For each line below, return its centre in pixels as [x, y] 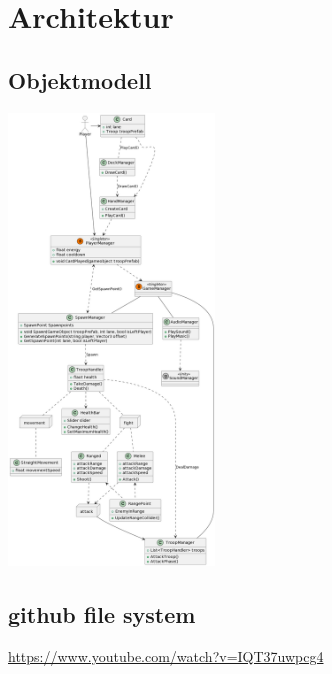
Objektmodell [80, 79]
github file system [102, 614]
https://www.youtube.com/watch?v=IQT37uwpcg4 [166, 655]
